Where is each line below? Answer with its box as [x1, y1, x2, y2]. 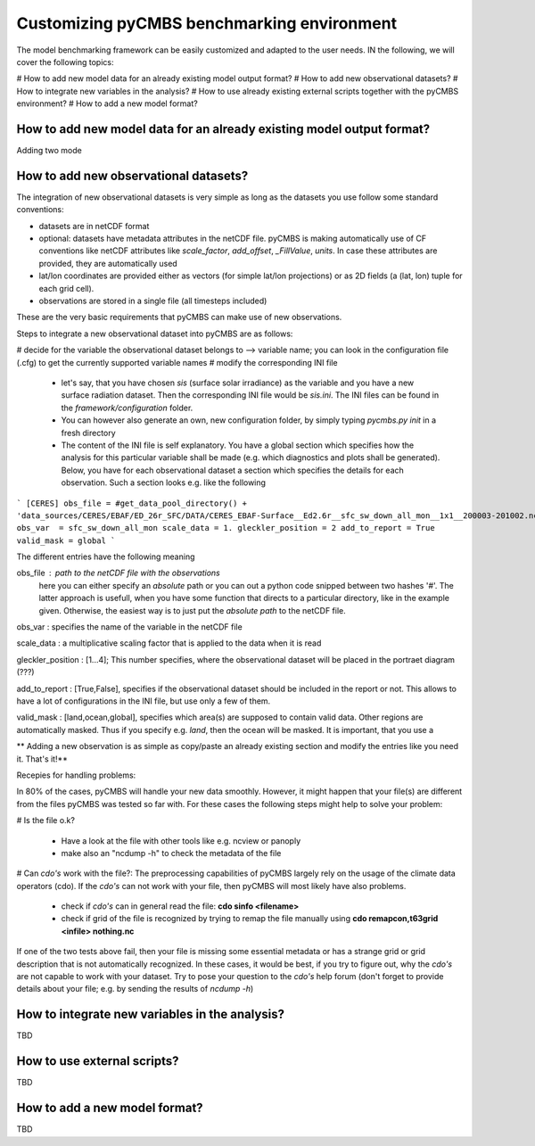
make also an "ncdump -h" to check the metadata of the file [61, 847, 282, 858]
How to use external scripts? [16, 1053, 179, 1069]
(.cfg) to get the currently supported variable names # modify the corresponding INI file [16, 357, 338, 367]
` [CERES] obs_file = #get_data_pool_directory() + [16, 498, 248, 508]
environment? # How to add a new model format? [16, 98, 198, 109]
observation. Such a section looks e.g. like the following [61, 477, 267, 488]
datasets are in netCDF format [38, 220, 150, 231]
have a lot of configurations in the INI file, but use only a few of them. [16, 696, 271, 706]
